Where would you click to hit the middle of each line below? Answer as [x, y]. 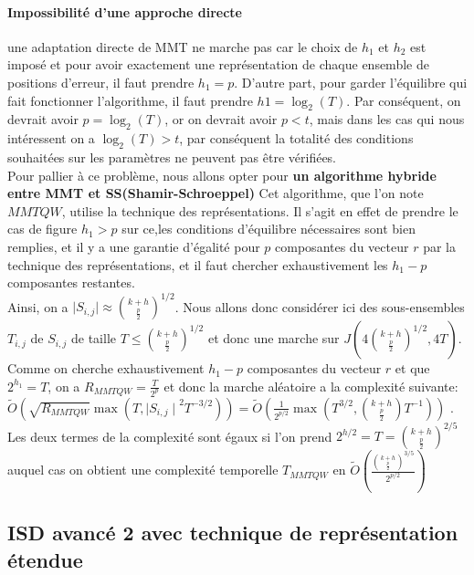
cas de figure [42, 229]
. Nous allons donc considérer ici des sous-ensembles [320, 306]
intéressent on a [51, 138]
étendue [45, 559]
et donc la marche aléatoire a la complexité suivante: [311, 386]
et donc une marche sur [274, 338]
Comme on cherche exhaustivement [106, 368]
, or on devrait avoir [221, 119]
